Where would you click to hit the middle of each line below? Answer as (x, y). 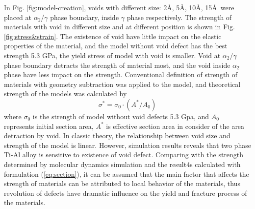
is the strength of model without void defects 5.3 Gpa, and (121, 116)
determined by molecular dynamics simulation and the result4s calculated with (122, 164)
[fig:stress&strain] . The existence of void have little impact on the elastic (113, 36)
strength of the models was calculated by (65, 94)
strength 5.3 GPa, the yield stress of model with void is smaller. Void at (112, 55)
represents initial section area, (49, 126)
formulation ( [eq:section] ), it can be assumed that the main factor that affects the (127, 174)
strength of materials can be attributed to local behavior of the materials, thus (122, 183)
